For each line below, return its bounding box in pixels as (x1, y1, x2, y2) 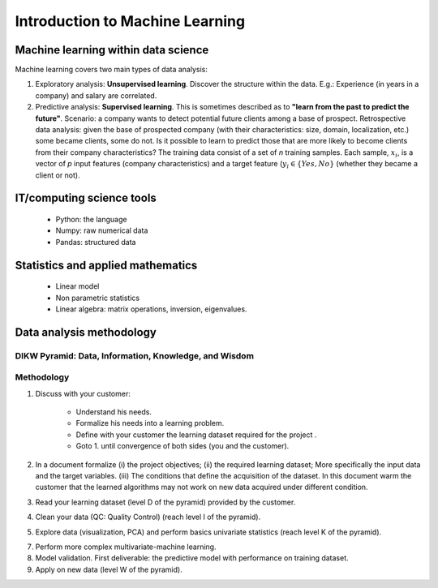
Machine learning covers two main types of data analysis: (15, 65, 208, 75)
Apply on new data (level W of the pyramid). (35, 564, 182, 574)
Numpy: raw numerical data (55, 225, 148, 235)
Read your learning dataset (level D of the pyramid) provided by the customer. (35, 497, 296, 507)
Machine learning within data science (15, 43, 209, 57)
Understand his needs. (75, 407, 152, 417)
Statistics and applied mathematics (15, 258, 198, 272)
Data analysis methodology (15, 325, 157, 339)
